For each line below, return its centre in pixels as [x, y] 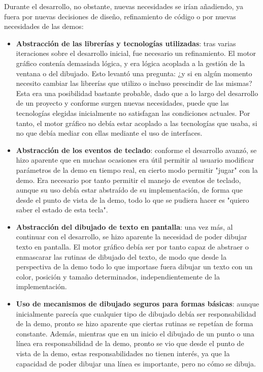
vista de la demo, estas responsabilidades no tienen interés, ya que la [123, 353]
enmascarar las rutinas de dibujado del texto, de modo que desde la [121, 256]
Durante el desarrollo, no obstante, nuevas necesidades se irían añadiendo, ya [124, 6]
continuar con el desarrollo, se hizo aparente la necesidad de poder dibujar [131, 237]
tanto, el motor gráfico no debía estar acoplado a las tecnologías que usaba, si [137, 123]
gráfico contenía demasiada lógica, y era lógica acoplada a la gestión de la [130, 63]
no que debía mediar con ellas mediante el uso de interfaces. [109, 133]
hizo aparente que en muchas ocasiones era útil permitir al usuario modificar [135, 160]
